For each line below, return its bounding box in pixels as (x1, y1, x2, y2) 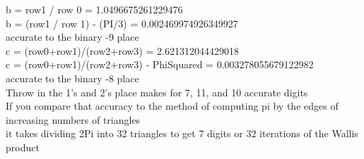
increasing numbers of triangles (6, 112, 141, 127)
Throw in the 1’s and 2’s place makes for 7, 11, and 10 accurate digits (6, 84, 308, 99)
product (6, 139, 40, 154)
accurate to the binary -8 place (6, 70, 139, 85)
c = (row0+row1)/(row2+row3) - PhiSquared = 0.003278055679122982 (6, 57, 314, 72)
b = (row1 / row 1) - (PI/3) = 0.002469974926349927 (6, 15, 238, 30)
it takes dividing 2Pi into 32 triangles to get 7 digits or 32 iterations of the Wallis (6, 126, 358, 141)
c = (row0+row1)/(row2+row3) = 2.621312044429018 (6, 43, 239, 58)
